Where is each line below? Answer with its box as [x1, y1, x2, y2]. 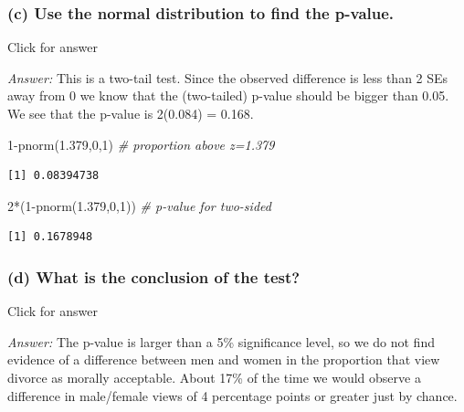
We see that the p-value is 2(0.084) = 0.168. [7, 104, 254, 122]
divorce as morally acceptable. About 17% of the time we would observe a [7, 367, 421, 386]
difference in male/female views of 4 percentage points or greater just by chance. [7, 386, 458, 405]
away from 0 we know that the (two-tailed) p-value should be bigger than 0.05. [7, 86, 449, 105]
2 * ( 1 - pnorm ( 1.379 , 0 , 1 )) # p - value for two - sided [7, 195, 271, 215]
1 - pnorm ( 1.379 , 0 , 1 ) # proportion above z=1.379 [7, 134, 275, 153]
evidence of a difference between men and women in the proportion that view [7, 350, 440, 369]
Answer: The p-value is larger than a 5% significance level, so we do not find [7, 332, 435, 351]
